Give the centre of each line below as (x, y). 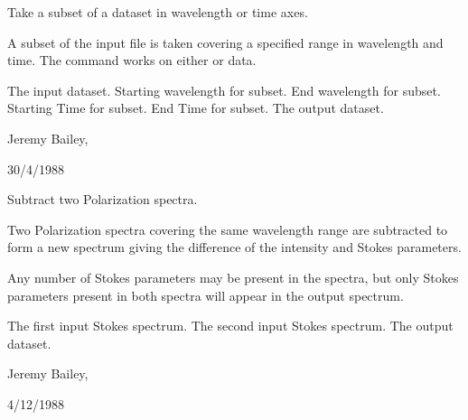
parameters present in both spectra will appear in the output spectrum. (206, 295)
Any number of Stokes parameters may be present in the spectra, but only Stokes (233, 277)
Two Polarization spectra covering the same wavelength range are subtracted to (228, 229)
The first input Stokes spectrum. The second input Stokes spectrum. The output (230, 326)
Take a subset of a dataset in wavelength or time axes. (158, 12)
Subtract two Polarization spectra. (103, 199)
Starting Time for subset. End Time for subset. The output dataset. (196, 108)
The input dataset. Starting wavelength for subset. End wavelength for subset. (224, 90)
